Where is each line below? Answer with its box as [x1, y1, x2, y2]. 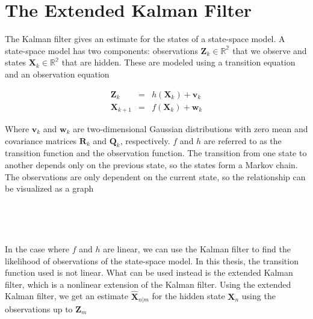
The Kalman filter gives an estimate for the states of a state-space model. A [5, 32, 285, 45]
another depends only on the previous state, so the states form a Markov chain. [5, 159, 298, 171]
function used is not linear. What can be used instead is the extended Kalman [5, 266, 293, 279]
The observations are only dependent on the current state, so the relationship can [5, 170, 306, 183]
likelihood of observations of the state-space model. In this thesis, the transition [5, 254, 299, 267]
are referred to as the [203, 134, 282, 147]
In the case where [5, 242, 70, 255]
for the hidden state [152, 290, 225, 302]
